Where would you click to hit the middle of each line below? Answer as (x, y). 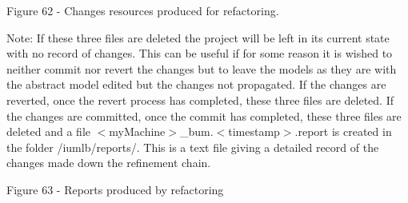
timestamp (254, 131)
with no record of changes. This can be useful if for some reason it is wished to (200, 53)
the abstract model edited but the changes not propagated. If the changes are (196, 84)
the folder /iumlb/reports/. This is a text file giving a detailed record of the (193, 147)
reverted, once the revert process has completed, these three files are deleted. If (200, 100)
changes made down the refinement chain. (109, 163)
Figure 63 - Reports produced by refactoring (115, 189)
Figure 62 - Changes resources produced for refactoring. (143, 10)
